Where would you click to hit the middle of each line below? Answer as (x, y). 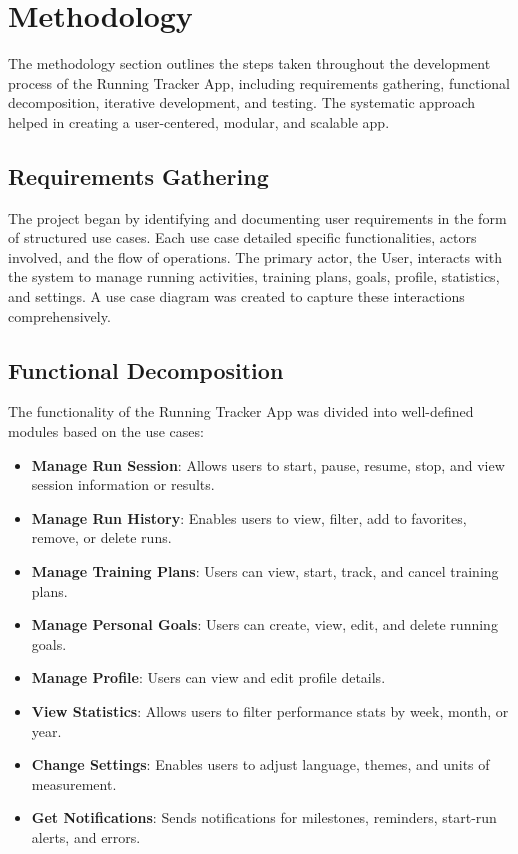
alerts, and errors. (86, 836)
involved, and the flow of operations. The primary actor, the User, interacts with (255, 256)
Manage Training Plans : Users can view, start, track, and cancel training (265, 571)
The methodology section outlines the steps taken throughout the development (249, 63)
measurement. (74, 783)
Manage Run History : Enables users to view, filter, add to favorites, (249, 517)
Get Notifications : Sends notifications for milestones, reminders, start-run (264, 817)
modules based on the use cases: (106, 431)
